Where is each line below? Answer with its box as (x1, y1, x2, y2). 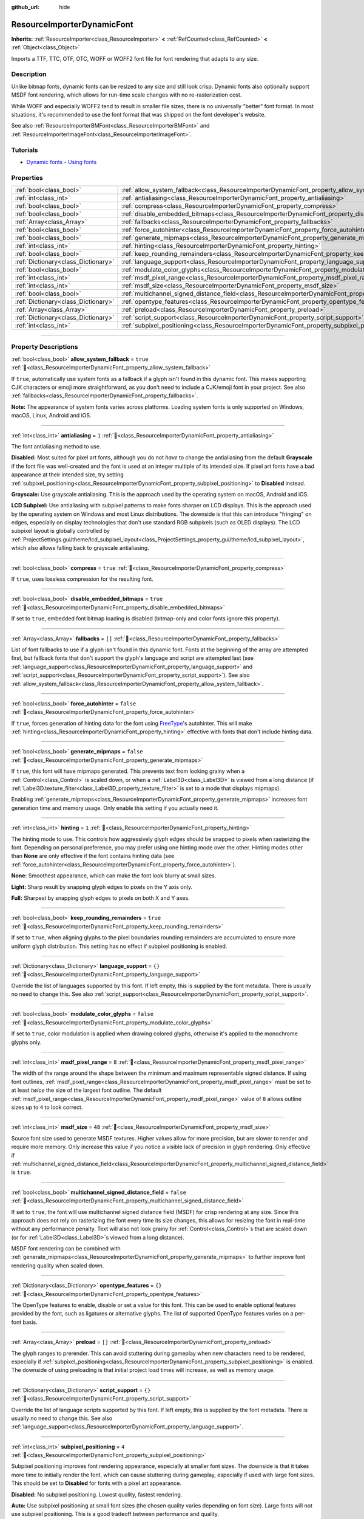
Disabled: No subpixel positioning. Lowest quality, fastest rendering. (11, 1490, 183, 1498)
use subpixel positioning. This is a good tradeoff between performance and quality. (11, 1510, 220, 1518)
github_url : (11, 4, 39, 10)
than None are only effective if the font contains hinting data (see (11, 852, 175, 860)
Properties (11, 173, 44, 182)
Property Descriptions (11, 343, 78, 351)
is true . (11, 1168, 32, 1176)
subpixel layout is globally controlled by (11, 527, 110, 535)
